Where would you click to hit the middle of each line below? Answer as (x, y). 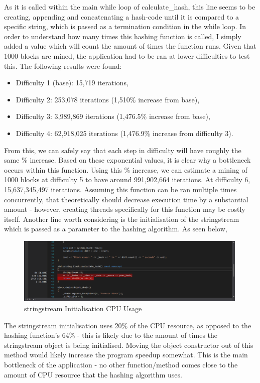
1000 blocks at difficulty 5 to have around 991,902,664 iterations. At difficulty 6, (127, 179)
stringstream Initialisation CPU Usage (83, 308)
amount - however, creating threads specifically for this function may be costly (125, 209)
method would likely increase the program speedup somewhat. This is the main (126, 355)
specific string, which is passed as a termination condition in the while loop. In (125, 26)
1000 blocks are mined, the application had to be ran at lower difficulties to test (127, 55)
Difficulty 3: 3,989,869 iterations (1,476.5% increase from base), (113, 116)
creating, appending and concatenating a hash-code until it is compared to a (122, 16)
